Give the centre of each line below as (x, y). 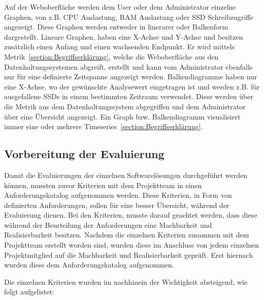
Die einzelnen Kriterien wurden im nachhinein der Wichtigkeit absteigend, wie (126, 281)
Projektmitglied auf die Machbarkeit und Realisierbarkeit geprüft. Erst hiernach (128, 254)
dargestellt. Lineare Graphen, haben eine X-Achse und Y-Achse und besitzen (124, 36)
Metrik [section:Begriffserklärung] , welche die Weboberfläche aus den (111, 56)
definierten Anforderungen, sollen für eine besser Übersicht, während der (117, 205)
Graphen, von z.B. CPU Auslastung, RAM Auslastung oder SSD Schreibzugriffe (129, 17)
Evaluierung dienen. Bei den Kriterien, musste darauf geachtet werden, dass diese (131, 215)
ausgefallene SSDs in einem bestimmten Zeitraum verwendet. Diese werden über (129, 96)
